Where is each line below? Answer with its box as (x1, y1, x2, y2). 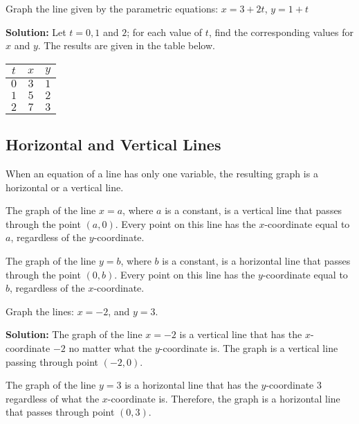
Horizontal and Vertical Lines (6, 134, 221, 155)
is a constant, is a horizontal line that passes (162, 253, 351, 267)
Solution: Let (6, 24, 66, 39)
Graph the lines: (6, 303, 75, 318)
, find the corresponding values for (208, 24, 354, 39)
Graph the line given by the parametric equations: (6, 1, 219, 15)
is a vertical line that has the (179, 327, 302, 342)
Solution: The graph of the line (6, 327, 142, 342)
